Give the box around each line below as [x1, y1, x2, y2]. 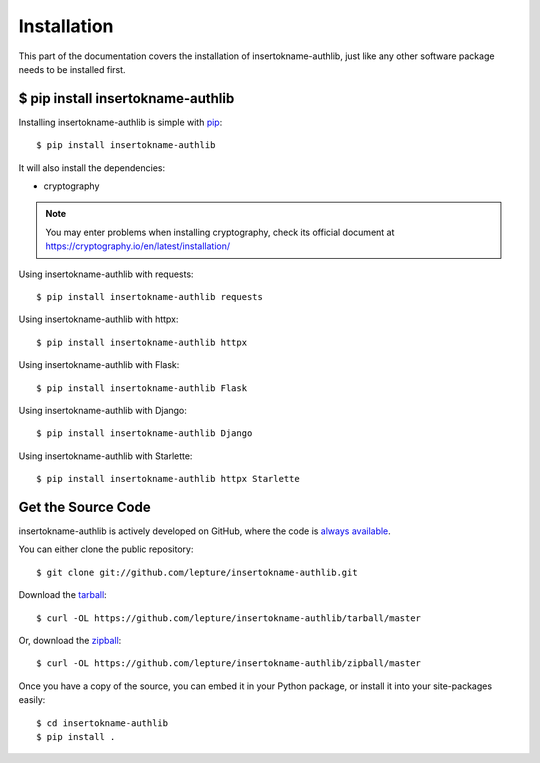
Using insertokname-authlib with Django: [18, 404, 187, 416]
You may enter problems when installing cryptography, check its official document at [45, 226, 395, 238]
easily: [18, 694, 46, 706]
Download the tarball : [18, 589, 107, 601]
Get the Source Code [18, 498, 151, 515]
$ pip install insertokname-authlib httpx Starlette [36, 473, 300, 485]
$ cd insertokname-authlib [36, 717, 169, 729]
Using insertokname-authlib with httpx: [18, 313, 179, 325]
